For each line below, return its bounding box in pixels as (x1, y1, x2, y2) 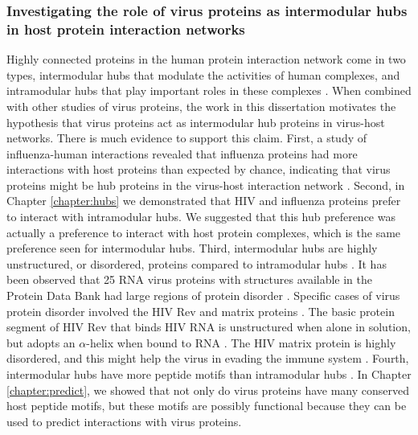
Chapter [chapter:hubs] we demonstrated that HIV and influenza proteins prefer (6, 192, 401, 209)
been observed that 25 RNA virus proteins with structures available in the (6, 271, 372, 288)
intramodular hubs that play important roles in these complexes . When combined (6, 82, 412, 99)
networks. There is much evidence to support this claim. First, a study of (6, 129, 367, 146)
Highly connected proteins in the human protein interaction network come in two (6, 51, 406, 68)
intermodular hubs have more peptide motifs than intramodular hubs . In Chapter (6, 366, 412, 383)
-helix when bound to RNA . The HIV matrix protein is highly (86, 334, 396, 351)
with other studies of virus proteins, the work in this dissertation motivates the (6, 97, 396, 114)
